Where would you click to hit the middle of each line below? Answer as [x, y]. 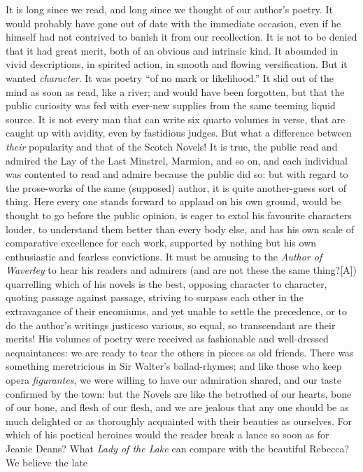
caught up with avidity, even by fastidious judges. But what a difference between [179, 133]
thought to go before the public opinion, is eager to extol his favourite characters [179, 215]
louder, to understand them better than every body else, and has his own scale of [180, 229]
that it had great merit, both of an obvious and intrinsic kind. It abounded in [172, 50]
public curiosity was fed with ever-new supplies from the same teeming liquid [171, 105]
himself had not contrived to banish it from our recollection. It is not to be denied [181, 37]
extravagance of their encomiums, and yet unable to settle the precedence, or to [176, 311]
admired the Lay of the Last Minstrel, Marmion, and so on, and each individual [177, 160]
